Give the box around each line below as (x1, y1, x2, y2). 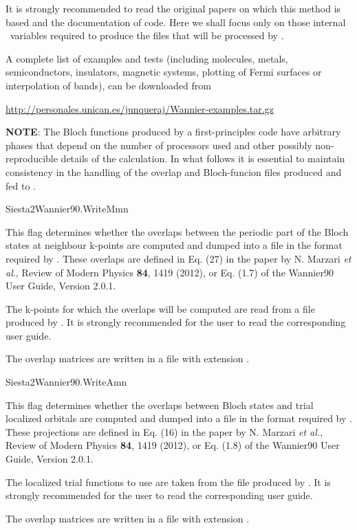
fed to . (6, 178, 36, 192)
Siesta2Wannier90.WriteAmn (6, 375, 127, 389)
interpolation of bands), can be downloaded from (6, 78, 211, 92)
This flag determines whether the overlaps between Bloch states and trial (6, 397, 314, 412)
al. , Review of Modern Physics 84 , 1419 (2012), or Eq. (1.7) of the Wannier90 (6, 265, 334, 279)
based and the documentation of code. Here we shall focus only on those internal (6, 14, 346, 29)
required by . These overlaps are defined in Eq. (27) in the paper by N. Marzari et (6, 251, 351, 265)
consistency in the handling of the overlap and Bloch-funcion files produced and (6, 164, 342, 179)
